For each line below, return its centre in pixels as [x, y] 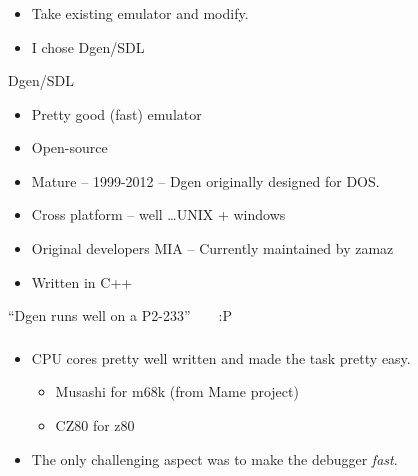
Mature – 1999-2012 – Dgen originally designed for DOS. [205, 180]
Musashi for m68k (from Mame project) [177, 391]
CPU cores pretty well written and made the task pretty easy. [221, 357]
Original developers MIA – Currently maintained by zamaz [212, 248]
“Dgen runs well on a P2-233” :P [120, 315]
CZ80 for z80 [95, 424]
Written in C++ [82, 281]
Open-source [69, 147]
